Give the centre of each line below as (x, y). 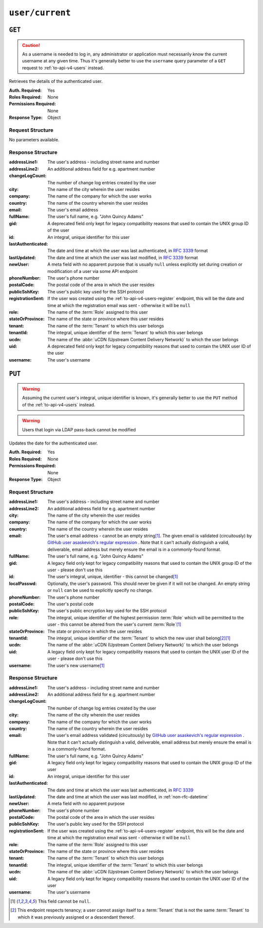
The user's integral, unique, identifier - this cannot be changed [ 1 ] (113, 577)
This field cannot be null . (64, 901)
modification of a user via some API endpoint (93, 271)
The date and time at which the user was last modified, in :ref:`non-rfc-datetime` (128, 796)
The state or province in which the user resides (95, 631)
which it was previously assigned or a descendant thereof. (76, 917)
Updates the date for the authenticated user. (54, 443)
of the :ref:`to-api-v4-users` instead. (59, 405)
